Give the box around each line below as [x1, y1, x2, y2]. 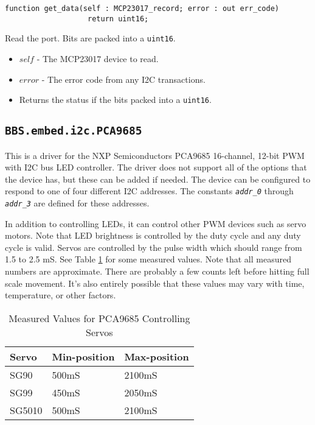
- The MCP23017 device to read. [36, 52, 159, 65]
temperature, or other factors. [5, 289, 116, 301]
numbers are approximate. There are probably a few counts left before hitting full [5, 265, 310, 278]
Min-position [52, 349, 115, 364]
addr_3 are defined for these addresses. [5, 197, 150, 209]
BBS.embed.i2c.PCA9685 [5, 124, 142, 138]
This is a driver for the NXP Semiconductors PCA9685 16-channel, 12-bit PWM [5, 149, 305, 161]
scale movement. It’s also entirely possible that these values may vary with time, [5, 276, 305, 289]
